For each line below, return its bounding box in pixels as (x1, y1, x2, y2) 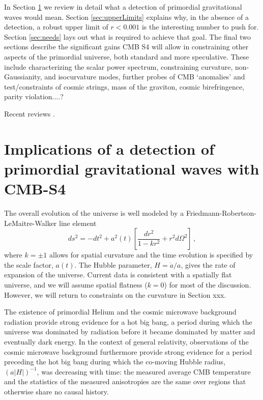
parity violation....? (4, 91, 64, 102)
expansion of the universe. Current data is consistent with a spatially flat (4, 269, 232, 280)
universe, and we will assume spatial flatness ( (4, 279, 148, 290)
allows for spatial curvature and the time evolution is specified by (49, 249, 253, 260)
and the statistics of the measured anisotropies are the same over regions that (4, 376, 246, 387)
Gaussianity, (4, 71, 42, 82)
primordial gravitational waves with (4, 158, 259, 179)
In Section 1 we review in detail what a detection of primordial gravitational (4, 2, 242, 12)
